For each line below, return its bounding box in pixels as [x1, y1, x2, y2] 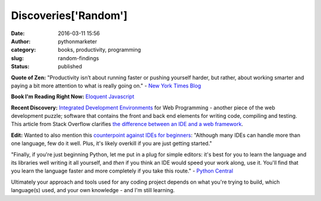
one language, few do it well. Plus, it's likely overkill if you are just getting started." [11, 140, 212, 147]
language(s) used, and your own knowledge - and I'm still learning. [11, 187, 175, 194]
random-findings [58, 54, 99, 62]
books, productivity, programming [58, 46, 141, 54]
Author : [11, 37, 31, 45]
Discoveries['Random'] [11, 9, 128, 22]
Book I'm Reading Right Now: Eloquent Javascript [11, 93, 134, 100]
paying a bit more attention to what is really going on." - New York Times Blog [11, 82, 202, 89]
